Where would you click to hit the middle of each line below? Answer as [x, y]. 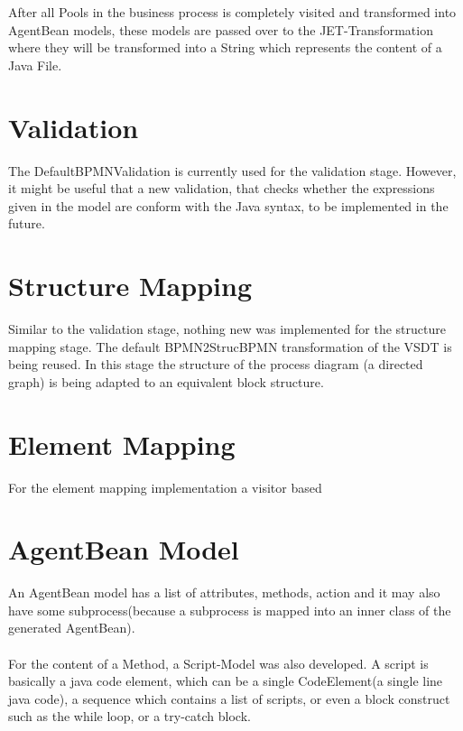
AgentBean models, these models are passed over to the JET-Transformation [221, 29]
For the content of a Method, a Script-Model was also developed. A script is [218, 663]
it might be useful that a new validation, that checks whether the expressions [222, 188]
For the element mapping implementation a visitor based [165, 487]
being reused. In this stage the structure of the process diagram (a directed [216, 364]
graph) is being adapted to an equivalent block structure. [166, 381]
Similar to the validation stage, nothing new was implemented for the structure [227, 328]
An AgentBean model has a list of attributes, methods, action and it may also [224, 592]
